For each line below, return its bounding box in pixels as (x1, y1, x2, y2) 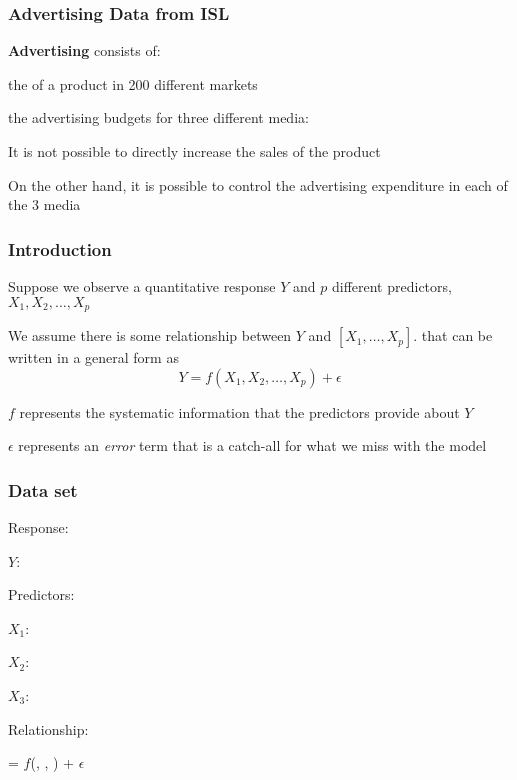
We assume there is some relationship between (8, 325, 292, 346)
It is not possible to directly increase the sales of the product (8, 141, 381, 161)
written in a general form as (8, 347, 179, 368)
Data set (8, 477, 78, 502)
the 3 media (8, 194, 81, 215)
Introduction (8, 236, 112, 261)
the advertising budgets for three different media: (8, 107, 309, 128)
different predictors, (331, 276, 452, 296)
